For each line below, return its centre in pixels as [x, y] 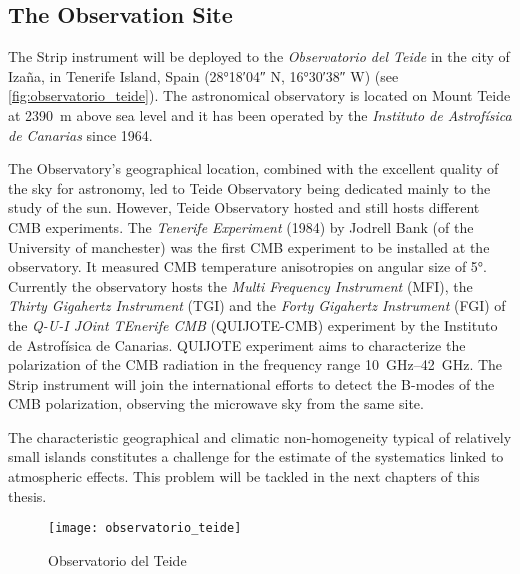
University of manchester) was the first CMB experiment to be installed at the [249, 246]
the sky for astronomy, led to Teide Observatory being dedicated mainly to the [249, 187]
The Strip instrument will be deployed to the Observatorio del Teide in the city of [259, 56]
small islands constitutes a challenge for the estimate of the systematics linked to [256, 456]
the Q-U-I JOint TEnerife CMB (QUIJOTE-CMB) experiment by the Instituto [253, 324]
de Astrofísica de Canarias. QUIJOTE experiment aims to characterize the [237, 344]
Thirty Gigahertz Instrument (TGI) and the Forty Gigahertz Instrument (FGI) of [257, 305]
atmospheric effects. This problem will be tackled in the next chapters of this [244, 476]
